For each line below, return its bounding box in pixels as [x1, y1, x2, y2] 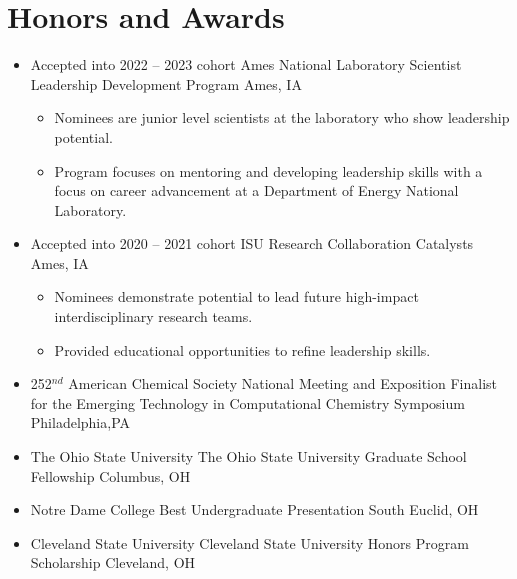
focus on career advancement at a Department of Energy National [54, 180, 459, 201]
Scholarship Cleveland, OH [30, 552, 196, 573]
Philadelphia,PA [30, 412, 131, 433]
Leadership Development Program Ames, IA [30, 73, 302, 94]
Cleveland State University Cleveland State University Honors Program [30, 532, 469, 553]
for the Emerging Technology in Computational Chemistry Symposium [30, 392, 465, 413]
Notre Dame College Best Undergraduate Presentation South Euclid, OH [30, 499, 479, 520]
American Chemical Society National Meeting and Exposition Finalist [68, 373, 498, 394]
